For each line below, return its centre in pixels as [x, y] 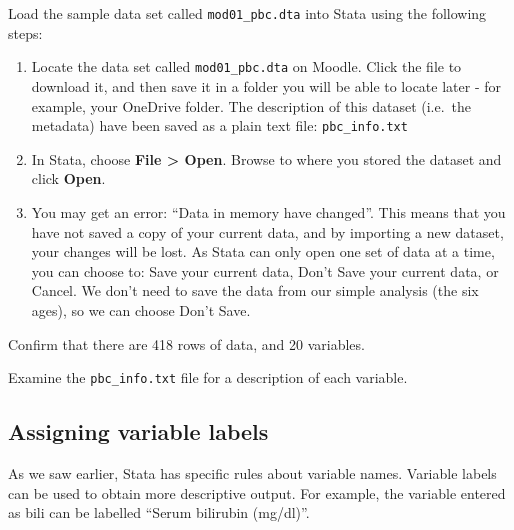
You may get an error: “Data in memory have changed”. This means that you [268, 211]
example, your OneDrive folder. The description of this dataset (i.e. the [251, 105]
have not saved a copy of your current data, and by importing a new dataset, [267, 231]
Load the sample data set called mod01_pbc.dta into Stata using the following [247, 13]
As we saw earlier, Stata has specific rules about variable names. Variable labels [252, 472]
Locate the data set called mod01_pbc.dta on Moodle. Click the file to [246, 66]
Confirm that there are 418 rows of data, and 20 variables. [186, 343]
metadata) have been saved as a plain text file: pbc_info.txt [219, 125]
